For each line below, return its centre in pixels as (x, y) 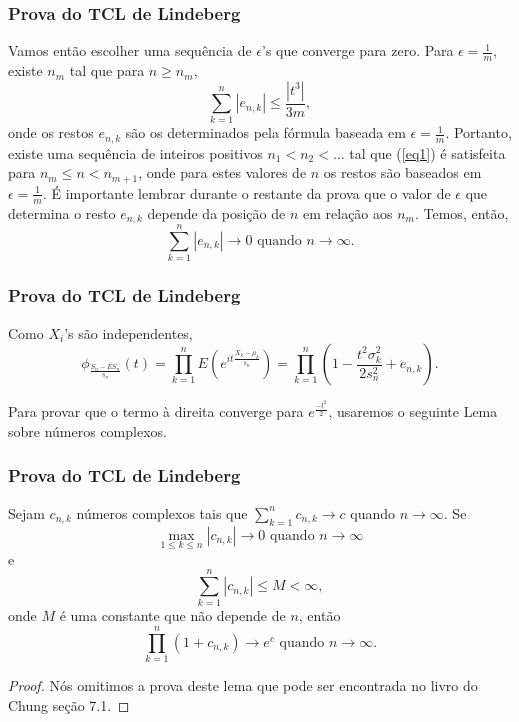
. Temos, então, (461, 212)
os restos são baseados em (402, 172)
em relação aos (347, 212)
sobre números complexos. (87, 430)
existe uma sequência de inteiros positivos (135, 152)
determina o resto (62, 212)
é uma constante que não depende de (172, 615)
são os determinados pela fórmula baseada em (265, 132)
